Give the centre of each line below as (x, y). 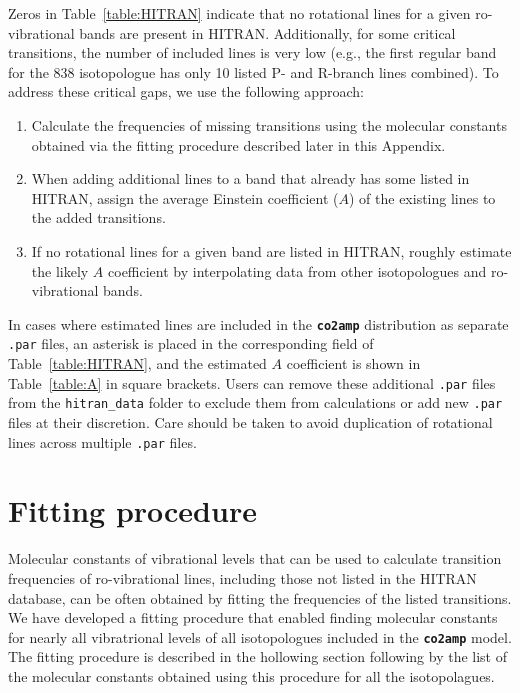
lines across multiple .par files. (102, 441)
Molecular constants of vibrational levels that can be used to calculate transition (255, 558)
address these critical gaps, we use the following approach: (186, 91)
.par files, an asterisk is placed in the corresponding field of (191, 343)
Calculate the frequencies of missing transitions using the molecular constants (269, 124)
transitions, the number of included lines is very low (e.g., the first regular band (252, 52)
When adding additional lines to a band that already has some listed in (250, 178)
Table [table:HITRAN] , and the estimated (137, 363)
